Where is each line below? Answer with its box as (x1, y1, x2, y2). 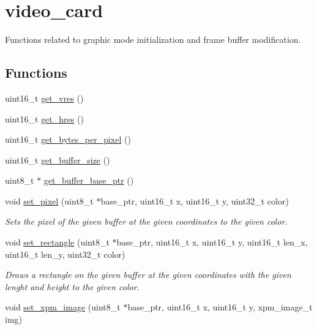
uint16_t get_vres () (5, 91, 84, 104)
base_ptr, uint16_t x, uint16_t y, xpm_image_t (127, 301, 313, 313)
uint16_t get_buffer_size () (5, 153, 110, 166)
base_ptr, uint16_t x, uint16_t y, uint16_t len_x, (116, 236, 308, 249)
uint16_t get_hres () (5, 112, 84, 125)
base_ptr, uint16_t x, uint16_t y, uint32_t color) (100, 194, 289, 207)
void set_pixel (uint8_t (5, 194, 94, 207)
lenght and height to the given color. (5, 280, 140, 293)
